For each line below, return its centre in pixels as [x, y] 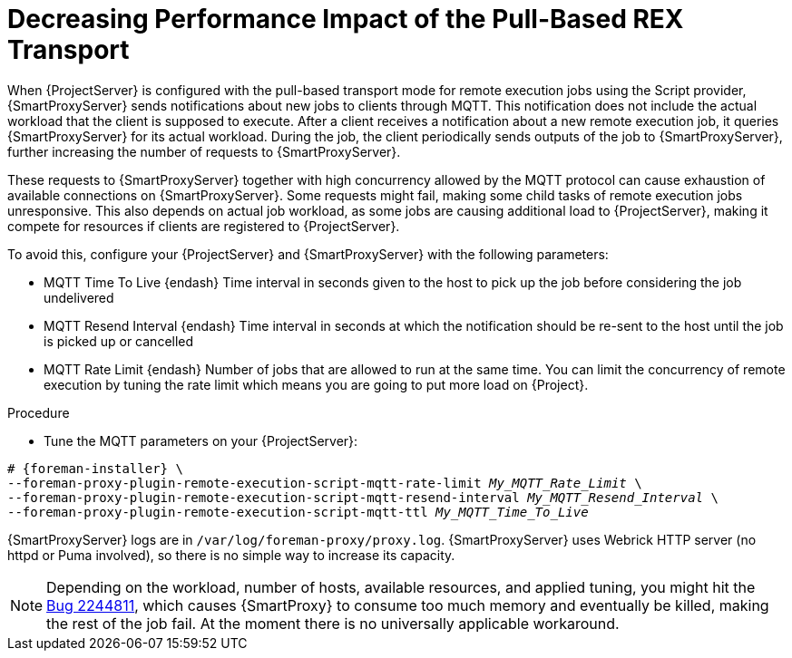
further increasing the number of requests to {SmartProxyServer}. [204, 151]
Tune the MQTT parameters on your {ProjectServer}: [201, 440]
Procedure [39, 412]
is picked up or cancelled [119, 341]
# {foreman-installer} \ [95, 468]
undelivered [79, 297]
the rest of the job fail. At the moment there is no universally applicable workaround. [333, 623]
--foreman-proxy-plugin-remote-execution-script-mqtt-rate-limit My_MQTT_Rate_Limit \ [325, 483]
